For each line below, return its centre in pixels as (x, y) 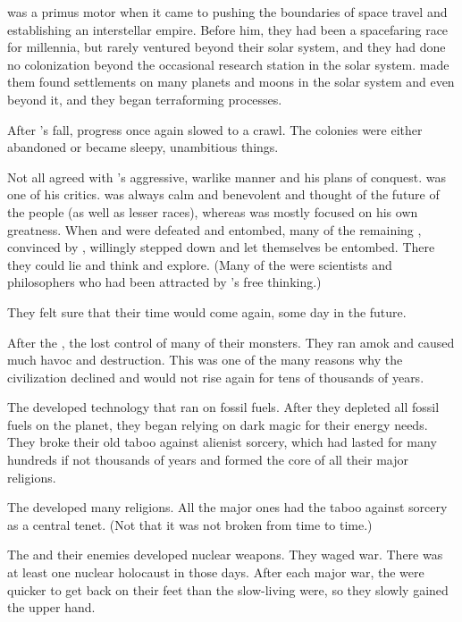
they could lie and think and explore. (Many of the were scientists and (200, 264)
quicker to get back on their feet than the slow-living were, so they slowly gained (228, 589)
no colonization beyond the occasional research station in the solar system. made (228, 64)
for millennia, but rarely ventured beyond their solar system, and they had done (227, 47)
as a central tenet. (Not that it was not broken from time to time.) (190, 524)
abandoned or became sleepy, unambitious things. (143, 147)
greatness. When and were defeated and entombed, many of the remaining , (214, 229)
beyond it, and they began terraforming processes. (145, 99)
